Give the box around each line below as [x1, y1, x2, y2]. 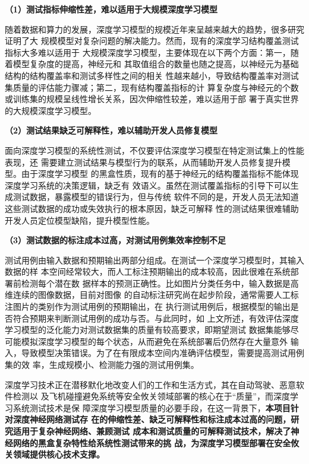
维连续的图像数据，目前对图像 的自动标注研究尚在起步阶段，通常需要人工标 [5, 288, 299, 301]
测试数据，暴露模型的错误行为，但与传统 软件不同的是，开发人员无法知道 [12, 190, 299, 203]
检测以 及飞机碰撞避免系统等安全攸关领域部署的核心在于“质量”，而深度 [12, 390, 290, 402]
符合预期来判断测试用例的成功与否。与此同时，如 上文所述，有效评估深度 [12, 312, 299, 324]
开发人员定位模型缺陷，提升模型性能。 [5, 214, 154, 226]
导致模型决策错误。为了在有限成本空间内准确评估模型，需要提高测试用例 [21, 347, 304, 359]
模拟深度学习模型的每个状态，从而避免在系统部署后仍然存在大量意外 [21, 335, 288, 347]
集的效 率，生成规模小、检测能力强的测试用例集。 [5, 358, 199, 371]
